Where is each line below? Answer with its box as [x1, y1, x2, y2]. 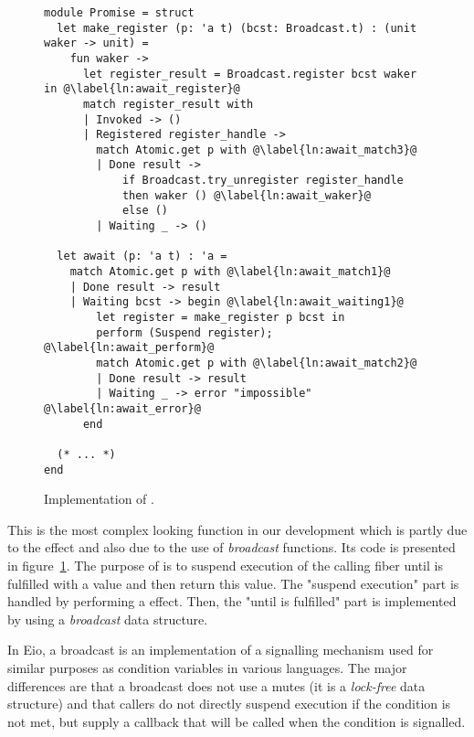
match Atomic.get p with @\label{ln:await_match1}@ [69, 265, 391, 279]
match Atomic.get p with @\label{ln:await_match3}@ [96, 143, 417, 156]
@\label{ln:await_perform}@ [44, 341, 215, 355]
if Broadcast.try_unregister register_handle [121, 174, 404, 187]
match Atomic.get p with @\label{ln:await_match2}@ [96, 357, 417, 370]
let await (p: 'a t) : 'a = [57, 250, 227, 263]
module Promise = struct [44, 5, 195, 19]
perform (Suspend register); [96, 326, 273, 339]
